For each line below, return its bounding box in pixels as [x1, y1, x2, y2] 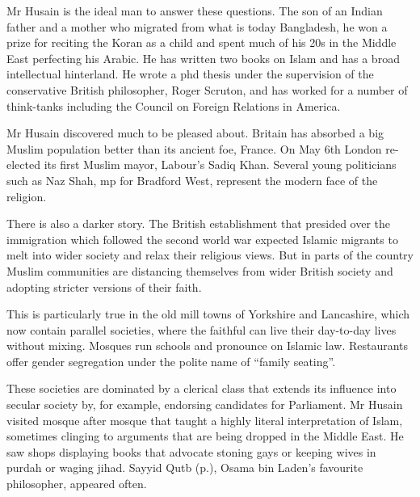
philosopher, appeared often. [6, 475, 147, 492]
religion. [6, 187, 47, 204]
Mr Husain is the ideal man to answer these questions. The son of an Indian [6, 2, 383, 19]
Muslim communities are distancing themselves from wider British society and [6, 262, 393, 279]
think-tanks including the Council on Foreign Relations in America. [6, 97, 341, 114]
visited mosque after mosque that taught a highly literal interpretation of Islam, [6, 411, 403, 428]
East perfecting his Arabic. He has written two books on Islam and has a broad [6, 49, 400, 66]
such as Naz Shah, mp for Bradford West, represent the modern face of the [6, 171, 378, 188]
